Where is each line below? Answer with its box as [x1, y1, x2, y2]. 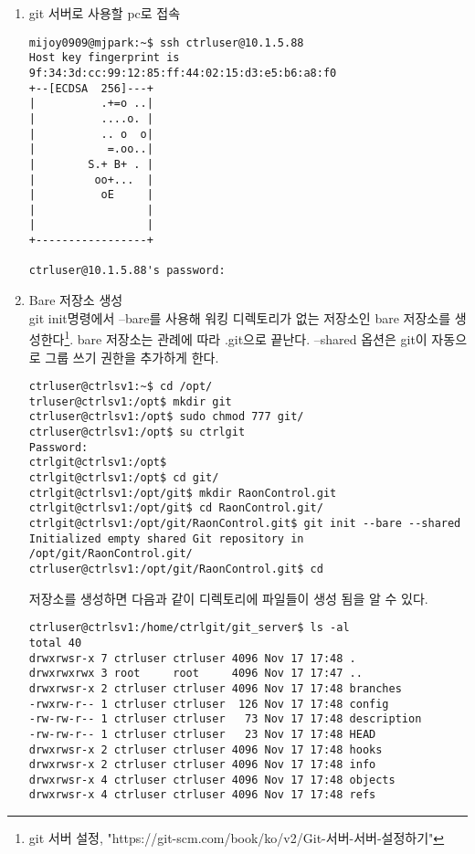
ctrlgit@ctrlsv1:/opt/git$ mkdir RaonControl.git [28, 486, 337, 500]
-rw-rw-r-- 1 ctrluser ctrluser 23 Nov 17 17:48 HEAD [28, 727, 376, 741]
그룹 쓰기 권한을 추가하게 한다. [45, 347, 219, 366]
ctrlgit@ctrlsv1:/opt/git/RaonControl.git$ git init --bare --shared [28, 517, 461, 531]
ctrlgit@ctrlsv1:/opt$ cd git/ [28, 471, 219, 485]
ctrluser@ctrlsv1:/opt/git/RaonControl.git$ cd [28, 563, 323, 575]
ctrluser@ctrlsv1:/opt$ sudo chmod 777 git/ [28, 410, 304, 424]
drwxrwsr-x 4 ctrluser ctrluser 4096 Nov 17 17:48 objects [28, 773, 396, 786]
